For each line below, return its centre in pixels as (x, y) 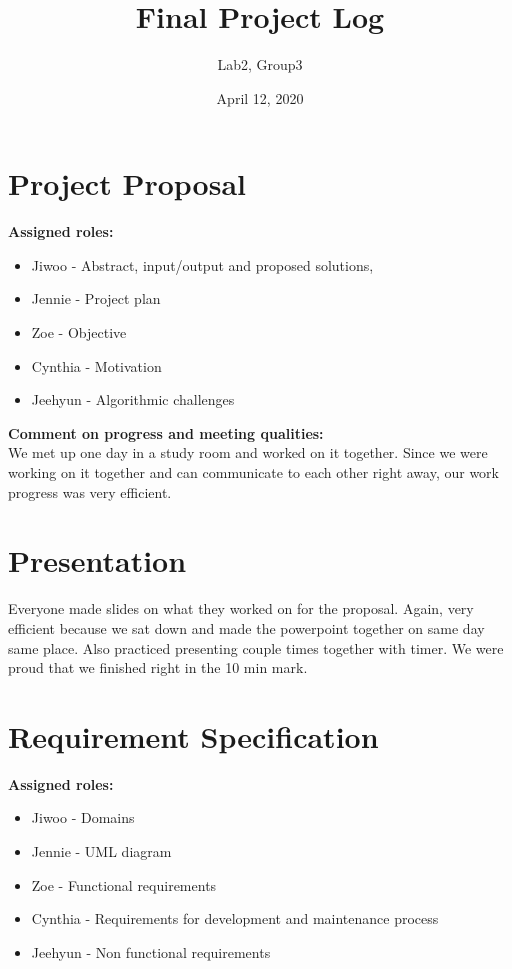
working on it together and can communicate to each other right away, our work (253, 472)
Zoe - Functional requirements (124, 884)
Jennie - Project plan (96, 298)
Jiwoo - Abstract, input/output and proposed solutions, (202, 264)
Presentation (97, 560)
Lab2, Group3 (260, 64)
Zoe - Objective (79, 332)
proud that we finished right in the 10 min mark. (158, 667)
